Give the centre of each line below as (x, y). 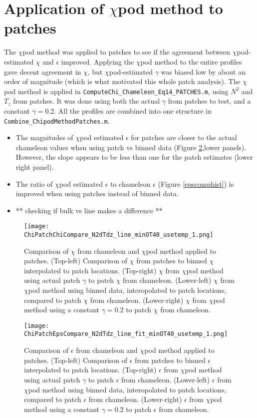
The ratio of (34, 183)
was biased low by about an (203, 71)
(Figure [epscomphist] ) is (196, 183)
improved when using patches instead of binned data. (97, 193)
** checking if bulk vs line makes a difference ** (89, 210)
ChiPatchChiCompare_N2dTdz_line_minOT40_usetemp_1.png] (119, 235)
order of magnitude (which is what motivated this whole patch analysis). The (122, 81)
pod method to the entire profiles (191, 61)
